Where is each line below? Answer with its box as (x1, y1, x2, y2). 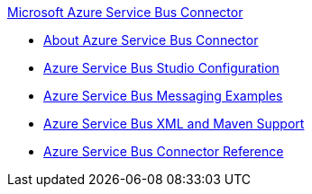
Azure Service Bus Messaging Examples (43, 88, 283, 103)
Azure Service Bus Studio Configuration (43, 60, 280, 75)
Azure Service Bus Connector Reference (43, 144, 284, 159)
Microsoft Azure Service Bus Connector (7, 4, 243, 20)
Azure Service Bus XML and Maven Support (43, 116, 305, 131)
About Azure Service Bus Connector (43, 32, 259, 48)
